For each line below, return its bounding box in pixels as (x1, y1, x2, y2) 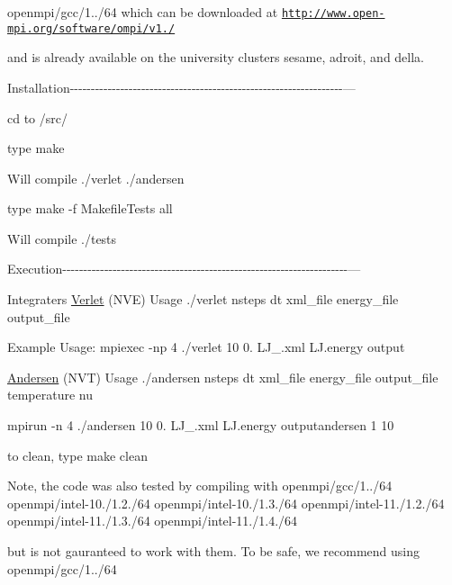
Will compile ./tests (7, 229, 117, 247)
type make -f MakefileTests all (7, 199, 173, 218)
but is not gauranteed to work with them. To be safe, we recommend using (7, 542, 420, 560)
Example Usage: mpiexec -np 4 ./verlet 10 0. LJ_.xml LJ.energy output (7, 337, 405, 356)
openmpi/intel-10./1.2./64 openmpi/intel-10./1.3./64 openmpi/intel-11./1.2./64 (7, 493, 445, 512)
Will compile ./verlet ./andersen (7, 168, 185, 187)
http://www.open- (281, 7, 385, 20)
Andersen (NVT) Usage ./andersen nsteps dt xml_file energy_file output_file (7, 367, 438, 386)
